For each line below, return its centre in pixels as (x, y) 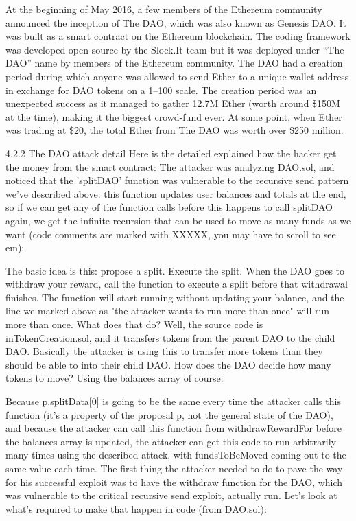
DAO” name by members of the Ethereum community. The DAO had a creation (174, 63)
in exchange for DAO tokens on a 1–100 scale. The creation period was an (161, 90)
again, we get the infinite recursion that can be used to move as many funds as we (178, 220)
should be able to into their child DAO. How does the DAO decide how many (168, 364)
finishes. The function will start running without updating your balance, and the (175, 297)
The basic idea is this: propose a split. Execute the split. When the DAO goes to (175, 270)
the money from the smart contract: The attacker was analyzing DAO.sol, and (170, 166)
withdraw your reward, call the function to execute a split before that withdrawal (177, 284)
